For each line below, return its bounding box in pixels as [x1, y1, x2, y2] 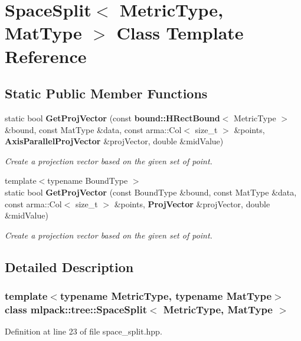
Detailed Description [5, 257, 134, 276]
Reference [5, 44, 87, 68]
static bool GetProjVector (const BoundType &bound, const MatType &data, [5, 186, 297, 198]
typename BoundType [47, 174, 128, 187]
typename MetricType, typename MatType [60, 289, 272, 303]
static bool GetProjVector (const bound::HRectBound [5, 111, 220, 124]
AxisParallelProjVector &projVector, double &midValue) [5, 135, 224, 147]
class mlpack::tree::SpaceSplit [5, 302, 147, 316]
